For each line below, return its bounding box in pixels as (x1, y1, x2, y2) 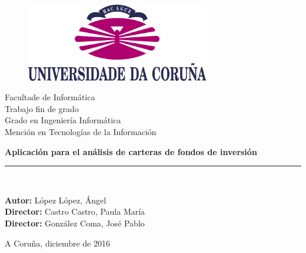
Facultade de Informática (5, 91, 95, 103)
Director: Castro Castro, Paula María (5, 205, 145, 218)
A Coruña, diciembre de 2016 (5, 236, 110, 249)
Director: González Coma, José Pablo (5, 216, 145, 229)
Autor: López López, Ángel (5, 193, 107, 206)
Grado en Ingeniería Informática (5, 114, 121, 126)
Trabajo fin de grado (5, 102, 79, 114)
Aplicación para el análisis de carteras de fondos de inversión (5, 145, 257, 157)
